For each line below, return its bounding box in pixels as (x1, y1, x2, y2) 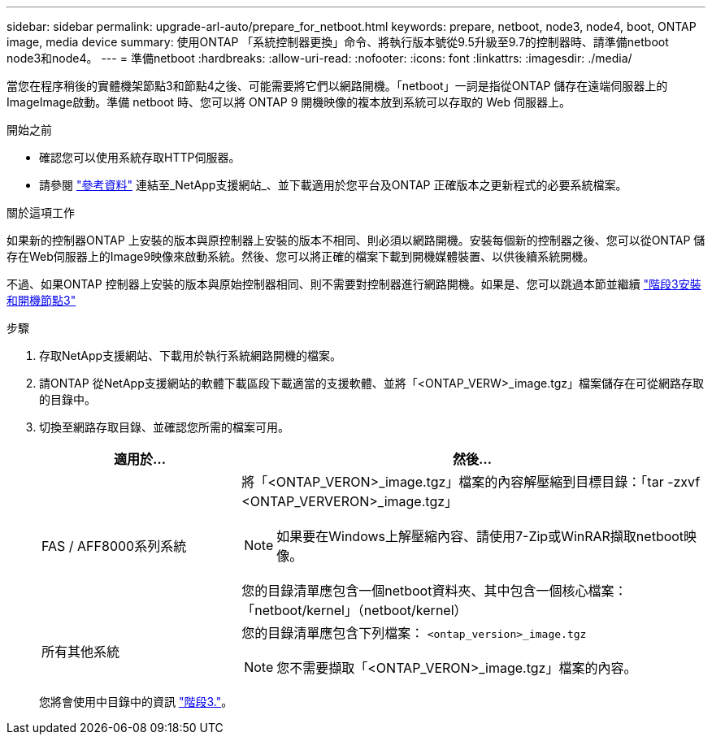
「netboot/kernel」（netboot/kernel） (241, 602, 467, 618)
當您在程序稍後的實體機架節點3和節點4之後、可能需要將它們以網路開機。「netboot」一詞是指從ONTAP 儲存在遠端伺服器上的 (7, 79, 668, 93)
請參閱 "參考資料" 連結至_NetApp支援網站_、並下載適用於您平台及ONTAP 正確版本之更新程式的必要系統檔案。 (39, 178, 627, 192)
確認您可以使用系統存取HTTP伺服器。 (39, 150, 241, 164)
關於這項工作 (7, 206, 75, 219)
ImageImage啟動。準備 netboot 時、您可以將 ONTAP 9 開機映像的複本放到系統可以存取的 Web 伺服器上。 (7, 95, 571, 109)
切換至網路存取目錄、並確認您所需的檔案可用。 (39, 420, 289, 434)
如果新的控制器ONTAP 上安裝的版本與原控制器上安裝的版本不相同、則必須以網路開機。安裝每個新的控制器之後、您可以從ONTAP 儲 (7, 233, 705, 247)
